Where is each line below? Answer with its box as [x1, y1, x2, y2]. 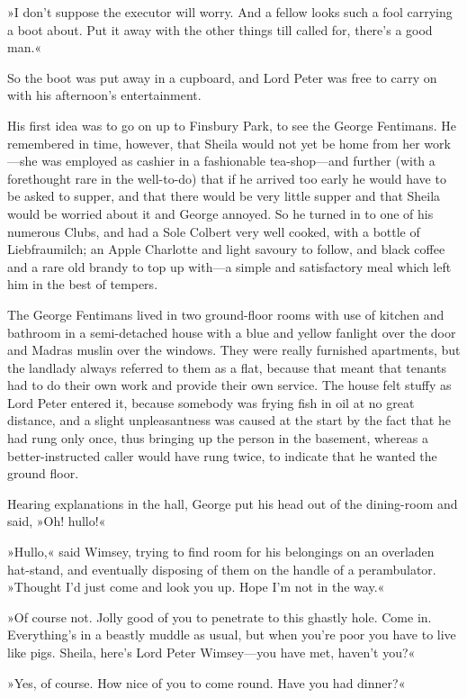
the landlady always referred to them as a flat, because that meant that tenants [7, 358, 447, 376]
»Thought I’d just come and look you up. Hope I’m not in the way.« [7, 577, 385, 596]
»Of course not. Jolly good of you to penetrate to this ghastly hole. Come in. [7, 607, 432, 626]
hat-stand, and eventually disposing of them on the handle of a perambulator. [7, 559, 436, 578]
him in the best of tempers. [7, 275, 158, 294]
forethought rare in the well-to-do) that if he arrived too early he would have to [7, 168, 446, 187]
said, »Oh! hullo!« [7, 512, 106, 530]
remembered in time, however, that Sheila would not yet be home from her [7, 133, 420, 152]
